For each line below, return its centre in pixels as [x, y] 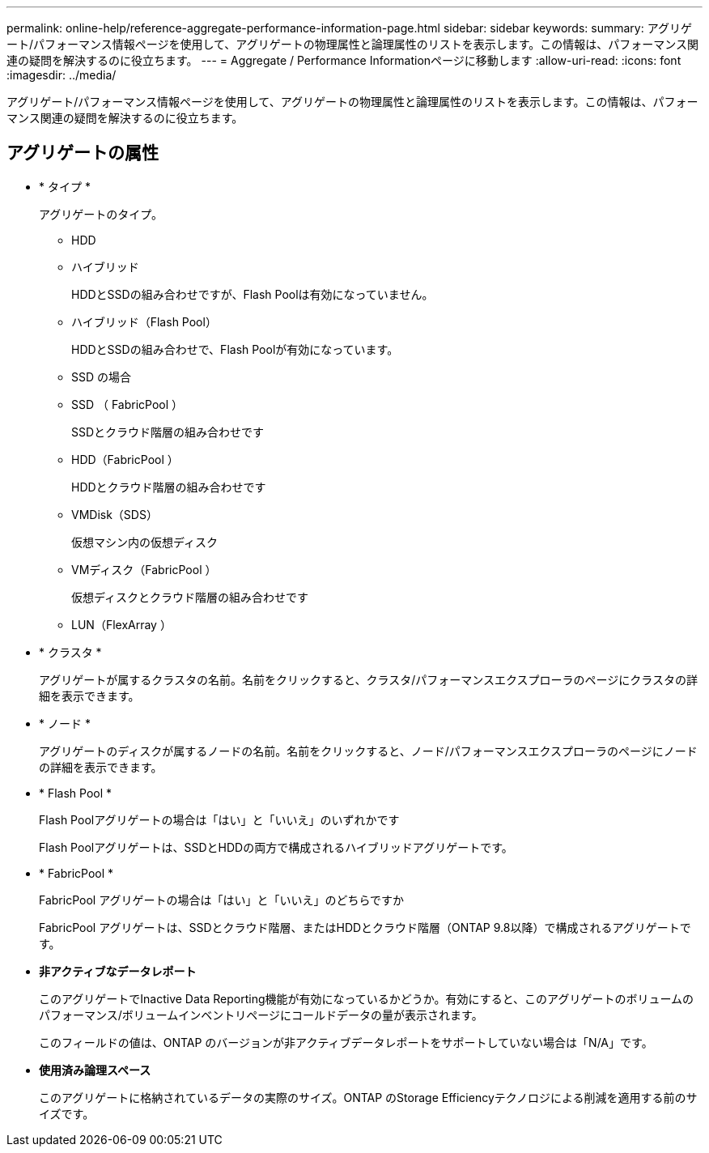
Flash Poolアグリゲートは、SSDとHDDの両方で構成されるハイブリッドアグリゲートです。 [276, 847]
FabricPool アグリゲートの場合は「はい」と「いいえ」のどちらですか [222, 900]
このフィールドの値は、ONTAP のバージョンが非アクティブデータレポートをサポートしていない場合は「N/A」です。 [346, 1042]
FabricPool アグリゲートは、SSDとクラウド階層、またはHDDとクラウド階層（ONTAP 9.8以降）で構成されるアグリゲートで [365, 927]
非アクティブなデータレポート [118, 971]
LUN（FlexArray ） [121, 624]
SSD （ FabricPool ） [127, 404]
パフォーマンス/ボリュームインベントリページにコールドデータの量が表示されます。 [261, 1015]
